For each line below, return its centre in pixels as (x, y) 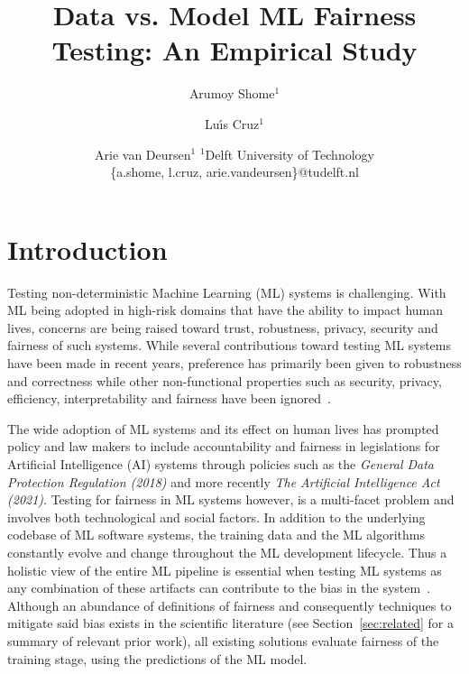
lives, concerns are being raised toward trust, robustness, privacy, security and (223, 327)
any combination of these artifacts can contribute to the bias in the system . (219, 588)
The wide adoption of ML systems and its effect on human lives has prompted (223, 428)
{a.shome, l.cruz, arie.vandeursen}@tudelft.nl (234, 172)
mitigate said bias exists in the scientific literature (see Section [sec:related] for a (230, 623)
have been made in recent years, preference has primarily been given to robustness (234, 363)
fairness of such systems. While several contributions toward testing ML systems (229, 345)
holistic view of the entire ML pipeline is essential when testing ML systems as (225, 570)
